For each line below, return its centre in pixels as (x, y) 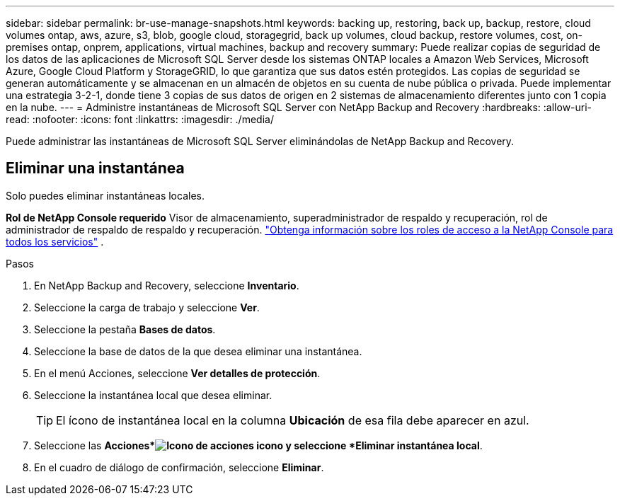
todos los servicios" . (55, 241)
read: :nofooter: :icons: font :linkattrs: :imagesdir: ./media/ (140, 119)
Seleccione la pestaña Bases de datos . (125, 329)
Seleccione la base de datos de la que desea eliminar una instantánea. (198, 351)
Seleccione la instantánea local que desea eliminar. (153, 395)
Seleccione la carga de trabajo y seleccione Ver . (147, 307)
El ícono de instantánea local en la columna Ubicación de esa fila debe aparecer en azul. (293, 420)
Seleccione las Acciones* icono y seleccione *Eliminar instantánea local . (258, 445)
